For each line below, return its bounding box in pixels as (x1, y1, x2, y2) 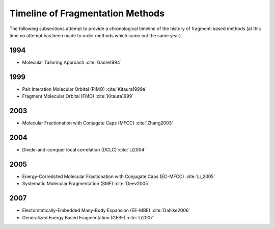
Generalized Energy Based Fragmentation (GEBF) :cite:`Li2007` (22, 214, 155, 220)
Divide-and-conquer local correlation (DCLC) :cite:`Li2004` (22, 146, 146, 152)
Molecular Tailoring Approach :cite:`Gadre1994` (22, 59, 122, 65)
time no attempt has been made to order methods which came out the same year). (9, 32, 183, 38)
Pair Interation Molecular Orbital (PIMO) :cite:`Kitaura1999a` (22, 86, 147, 92)
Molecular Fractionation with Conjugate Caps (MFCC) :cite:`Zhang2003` (22, 120, 173, 126)
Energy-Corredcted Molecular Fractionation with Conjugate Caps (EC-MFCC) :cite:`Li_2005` (22, 173, 215, 180)
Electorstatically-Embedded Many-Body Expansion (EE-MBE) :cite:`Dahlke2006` (22, 207, 190, 214)
